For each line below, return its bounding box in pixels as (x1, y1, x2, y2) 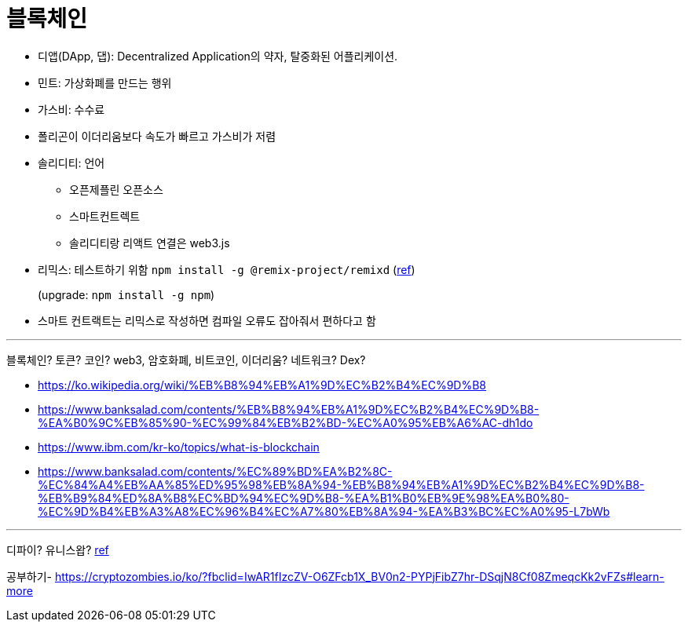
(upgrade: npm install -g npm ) (38, 287, 215, 301)
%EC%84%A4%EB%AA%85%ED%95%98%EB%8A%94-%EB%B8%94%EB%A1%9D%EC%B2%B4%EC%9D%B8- (38, 477, 645, 491)
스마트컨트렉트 (69, 209, 141, 223)
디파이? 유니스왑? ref (6, 542, 109, 557)
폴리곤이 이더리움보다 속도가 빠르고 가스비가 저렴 (38, 129, 276, 143)
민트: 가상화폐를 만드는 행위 (38, 75, 172, 89)
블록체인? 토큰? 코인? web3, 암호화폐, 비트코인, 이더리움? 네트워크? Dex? (6, 352, 366, 367)
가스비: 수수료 (38, 102, 105, 116)
